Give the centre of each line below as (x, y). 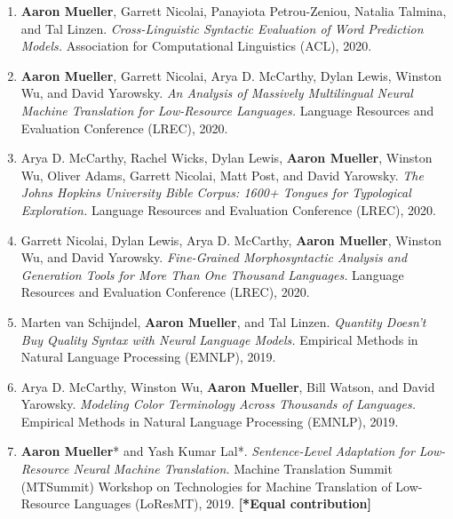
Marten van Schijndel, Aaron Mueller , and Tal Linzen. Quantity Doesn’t (223, 321)
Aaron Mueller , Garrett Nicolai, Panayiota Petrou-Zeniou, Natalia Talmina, (234, 11)
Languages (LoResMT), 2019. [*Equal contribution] (223, 503)
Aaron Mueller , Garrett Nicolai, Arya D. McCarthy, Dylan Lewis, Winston (231, 75)
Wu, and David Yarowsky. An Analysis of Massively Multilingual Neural (217, 93)
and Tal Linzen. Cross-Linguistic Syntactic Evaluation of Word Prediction (222, 28)
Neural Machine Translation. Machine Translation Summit (233, 469)
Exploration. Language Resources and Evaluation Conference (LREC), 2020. (228, 209)
